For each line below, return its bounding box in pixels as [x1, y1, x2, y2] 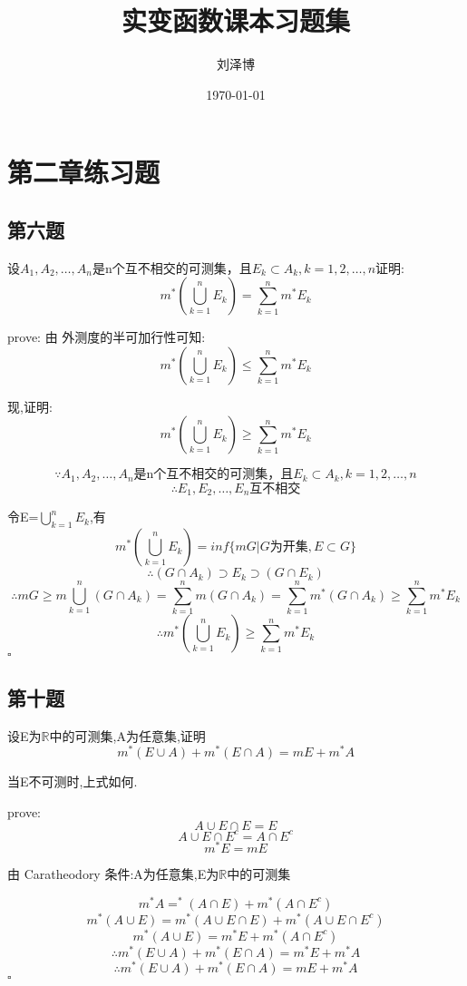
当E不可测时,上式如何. [7, 772, 138, 791]
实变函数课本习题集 [121, 2, 350, 39]
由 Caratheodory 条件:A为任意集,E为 [7, 864, 219, 883]
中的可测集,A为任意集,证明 [49, 726, 206, 745]
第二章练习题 [7, 153, 161, 190]
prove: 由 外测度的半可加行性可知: [7, 327, 206, 347]
